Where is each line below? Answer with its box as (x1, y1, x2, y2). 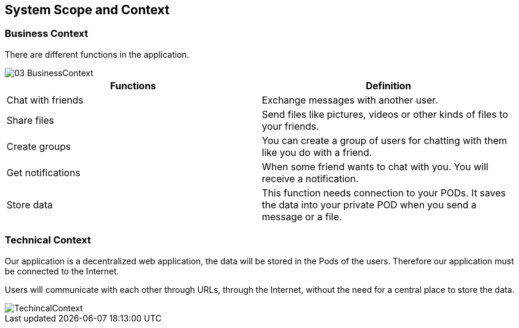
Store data (7, 198, 53, 211)
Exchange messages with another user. (262, 93, 438, 106)
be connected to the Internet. (5, 265, 119, 276)
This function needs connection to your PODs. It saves (262, 186, 506, 199)
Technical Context (5, 234, 91, 246)
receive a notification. (262, 172, 359, 185)
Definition (365, 79, 411, 92)
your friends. (262, 120, 319, 132)
